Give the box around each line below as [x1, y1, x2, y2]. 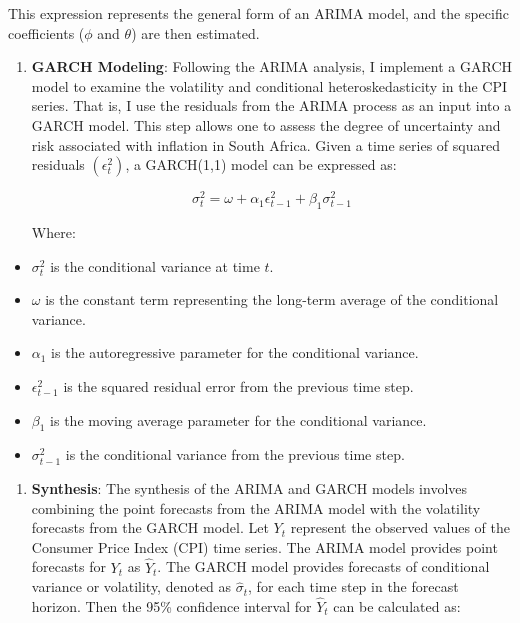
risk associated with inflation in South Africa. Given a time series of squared [31, 134, 500, 155]
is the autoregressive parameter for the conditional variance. [51, 342, 419, 363]
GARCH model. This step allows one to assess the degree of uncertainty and [31, 114, 501, 135]
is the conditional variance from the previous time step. [65, 444, 405, 465]
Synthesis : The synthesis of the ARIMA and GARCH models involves [31, 477, 468, 498]
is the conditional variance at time [50, 255, 260, 276]
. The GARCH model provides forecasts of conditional [157, 556, 490, 577]
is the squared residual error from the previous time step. [63, 376, 414, 396]
